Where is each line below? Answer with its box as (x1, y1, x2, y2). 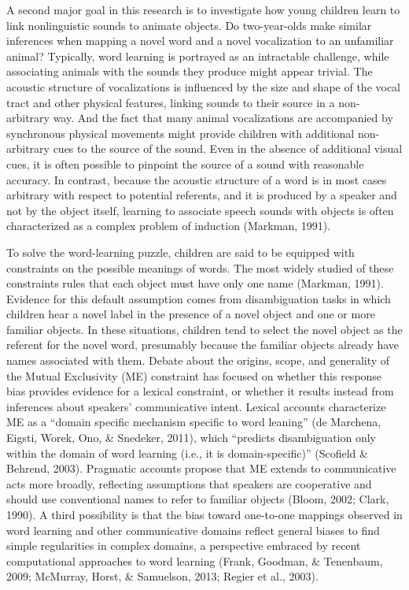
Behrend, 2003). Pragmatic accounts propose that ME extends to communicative (6, 460, 396, 477)
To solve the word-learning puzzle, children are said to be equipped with (6, 243, 355, 260)
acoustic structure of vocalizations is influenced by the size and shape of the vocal (6, 78, 401, 95)
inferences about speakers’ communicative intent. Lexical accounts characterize (6, 398, 386, 414)
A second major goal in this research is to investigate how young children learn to (6, 2, 400, 17)
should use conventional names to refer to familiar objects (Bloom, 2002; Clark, (6, 491, 389, 507)
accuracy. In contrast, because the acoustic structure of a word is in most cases (6, 171, 387, 187)
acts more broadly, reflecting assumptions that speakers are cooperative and (6, 475, 372, 492)
